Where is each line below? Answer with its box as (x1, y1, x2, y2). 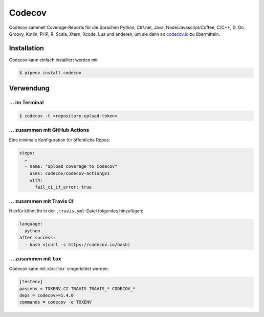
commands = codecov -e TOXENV (19, 299, 92, 305)
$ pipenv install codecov (19, 70, 82, 75)
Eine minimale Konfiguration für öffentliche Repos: (9, 137, 110, 143)
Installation (9, 44, 44, 52)
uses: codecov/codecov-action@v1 (29, 170, 110, 176)
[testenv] (19, 279, 43, 285)
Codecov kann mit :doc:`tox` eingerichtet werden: (9, 266, 109, 272)
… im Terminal (9, 99, 44, 106)
